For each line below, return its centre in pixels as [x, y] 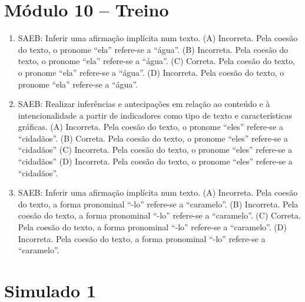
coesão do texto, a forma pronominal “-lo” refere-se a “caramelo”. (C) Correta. [159, 215]
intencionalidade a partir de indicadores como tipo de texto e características [155, 115]
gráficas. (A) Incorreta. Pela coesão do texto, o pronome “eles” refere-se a [151, 127]
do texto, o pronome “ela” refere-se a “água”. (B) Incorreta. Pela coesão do [153, 49]
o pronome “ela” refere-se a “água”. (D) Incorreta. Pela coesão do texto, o [151, 72]
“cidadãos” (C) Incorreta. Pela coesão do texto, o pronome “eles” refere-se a [155, 150]
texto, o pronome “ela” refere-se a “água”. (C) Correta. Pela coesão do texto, [157, 61]
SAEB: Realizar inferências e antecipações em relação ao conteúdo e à [144, 104]
